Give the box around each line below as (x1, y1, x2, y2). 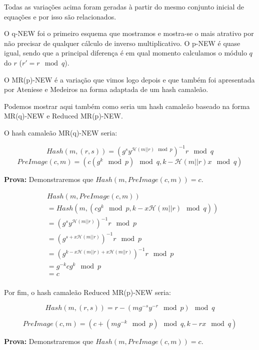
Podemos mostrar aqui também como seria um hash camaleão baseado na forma (4, 100, 250, 111)
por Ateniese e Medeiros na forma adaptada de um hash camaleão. (4, 84, 208, 94)
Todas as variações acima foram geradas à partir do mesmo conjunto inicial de (4, 1, 244, 11)
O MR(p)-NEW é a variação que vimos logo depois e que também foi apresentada (4, 74, 255, 84)
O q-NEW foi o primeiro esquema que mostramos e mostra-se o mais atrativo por (4, 28, 254, 38)
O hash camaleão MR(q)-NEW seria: (4, 127, 117, 137)
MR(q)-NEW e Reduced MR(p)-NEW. (4, 110, 123, 121)
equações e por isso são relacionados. (4, 11, 116, 21)
